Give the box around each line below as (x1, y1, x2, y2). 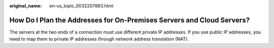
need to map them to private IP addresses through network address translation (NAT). (9, 36, 189, 42)
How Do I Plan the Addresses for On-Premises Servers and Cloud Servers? (9, 15, 250, 24)
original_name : (9, 3, 42, 8)
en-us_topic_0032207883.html (49, 3, 114, 8)
